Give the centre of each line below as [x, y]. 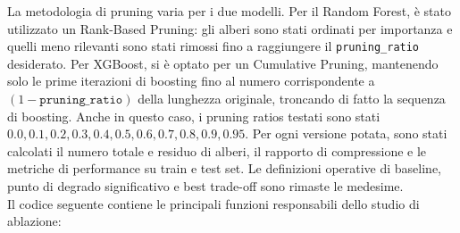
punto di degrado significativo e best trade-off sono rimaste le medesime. [205, 186]
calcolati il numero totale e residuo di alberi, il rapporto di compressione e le [217, 150]
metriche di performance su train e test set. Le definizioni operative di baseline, [225, 168]
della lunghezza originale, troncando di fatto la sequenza [292, 99]
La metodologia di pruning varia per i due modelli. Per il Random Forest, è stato [229, 11]
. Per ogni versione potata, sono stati [346, 133]
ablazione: [34, 221]
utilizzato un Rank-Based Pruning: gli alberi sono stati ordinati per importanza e [230, 28]
